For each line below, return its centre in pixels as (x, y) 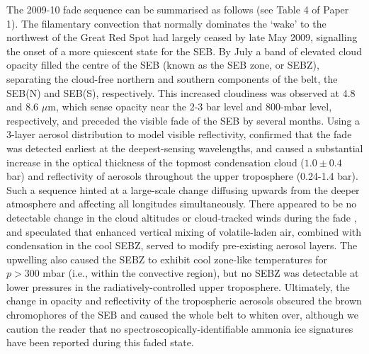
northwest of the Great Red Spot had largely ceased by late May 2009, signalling (182, 37)
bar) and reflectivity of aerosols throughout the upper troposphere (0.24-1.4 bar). (182, 176)
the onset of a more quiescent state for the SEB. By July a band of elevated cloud (184, 51)
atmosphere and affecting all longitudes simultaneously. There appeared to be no (182, 204)
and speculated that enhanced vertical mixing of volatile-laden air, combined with (184, 231)
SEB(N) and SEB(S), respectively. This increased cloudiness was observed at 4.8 (181, 92)
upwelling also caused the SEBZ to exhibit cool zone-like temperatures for (167, 259)
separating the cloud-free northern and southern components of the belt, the (172, 78)
